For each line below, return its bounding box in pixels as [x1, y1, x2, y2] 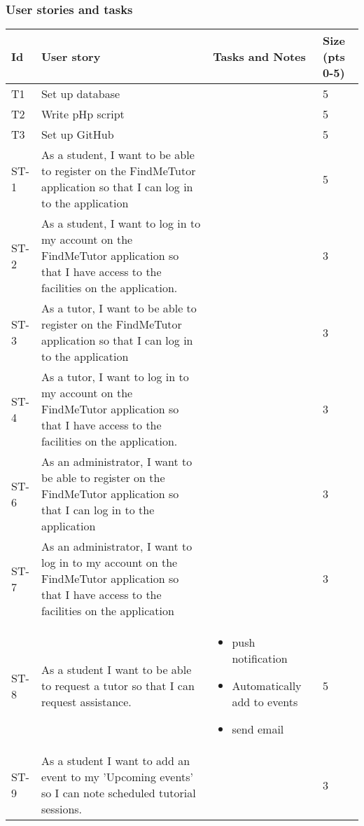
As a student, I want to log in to [41, 215, 201, 232]
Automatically [232, 677, 302, 694]
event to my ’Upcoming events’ [41, 769, 193, 785]
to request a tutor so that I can [41, 677, 195, 694]
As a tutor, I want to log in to [41, 369, 189, 385]
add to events [232, 694, 298, 710]
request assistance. [41, 694, 132, 710]
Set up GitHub [41, 126, 114, 143]
